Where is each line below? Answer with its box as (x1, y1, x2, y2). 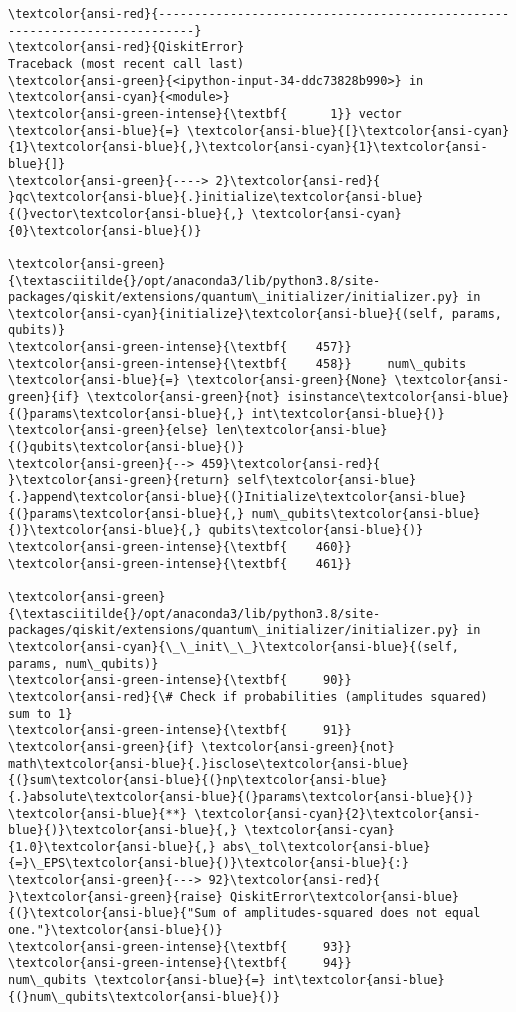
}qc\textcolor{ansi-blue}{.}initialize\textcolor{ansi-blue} (8, 190, 424, 205)
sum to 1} (8, 706, 73, 721)
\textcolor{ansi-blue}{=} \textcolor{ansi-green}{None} (8, 373, 388, 388)
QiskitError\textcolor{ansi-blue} (229, 889, 460, 904)
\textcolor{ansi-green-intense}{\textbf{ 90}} (8, 673, 352, 688)
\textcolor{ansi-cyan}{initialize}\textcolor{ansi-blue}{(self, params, (8, 306, 502, 321)
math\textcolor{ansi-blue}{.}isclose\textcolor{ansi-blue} (8, 756, 409, 771)
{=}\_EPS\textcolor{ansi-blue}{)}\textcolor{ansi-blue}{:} (8, 856, 409, 871)
